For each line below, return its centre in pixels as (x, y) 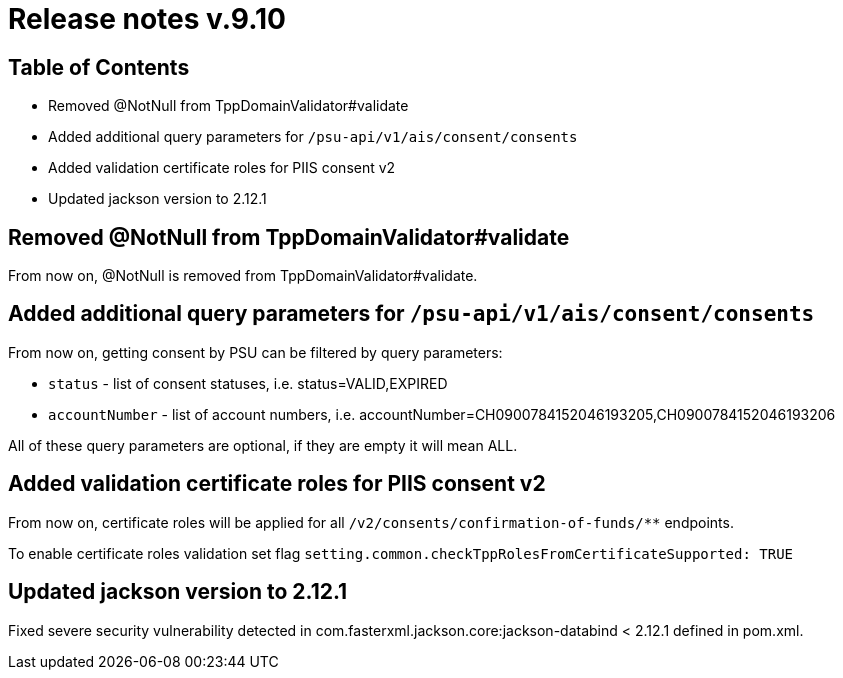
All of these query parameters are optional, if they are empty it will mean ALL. (263, 445)
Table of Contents (99, 67)
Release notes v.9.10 (147, 19)
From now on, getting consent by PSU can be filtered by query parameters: (255, 352)
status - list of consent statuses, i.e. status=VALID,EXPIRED (248, 383)
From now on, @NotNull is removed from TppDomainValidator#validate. (243, 276)
